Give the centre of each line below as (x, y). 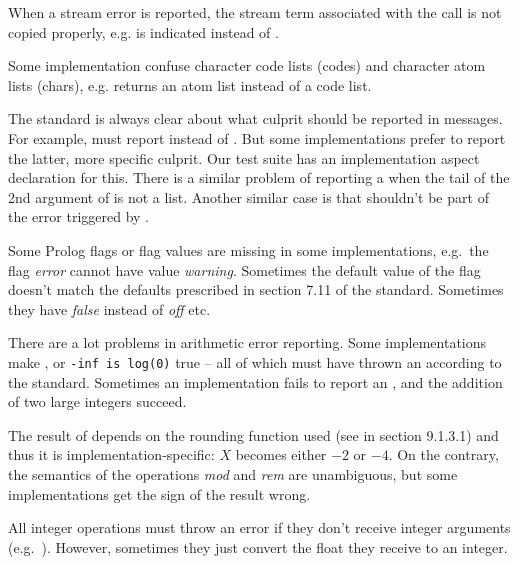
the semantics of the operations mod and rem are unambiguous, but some (233, 473)
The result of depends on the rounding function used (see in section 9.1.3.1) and (253, 434)
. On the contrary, (443, 454)
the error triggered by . (78, 216)
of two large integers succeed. (97, 401)
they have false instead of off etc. (109, 308)
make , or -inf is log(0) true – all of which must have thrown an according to (255, 361)
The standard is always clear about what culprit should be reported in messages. (255, 118)
